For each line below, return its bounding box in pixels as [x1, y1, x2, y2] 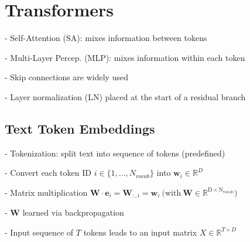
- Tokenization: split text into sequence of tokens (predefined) [5, 146, 225, 159]
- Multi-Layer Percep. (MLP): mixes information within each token [5, 51, 245, 63]
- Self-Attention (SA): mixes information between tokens [5, 32, 207, 44]
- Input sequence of [5, 226, 74, 238]
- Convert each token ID [5, 166, 91, 179]
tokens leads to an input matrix [83, 226, 197, 238]
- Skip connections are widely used [5, 71, 128, 83]
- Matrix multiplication [5, 186, 88, 198]
